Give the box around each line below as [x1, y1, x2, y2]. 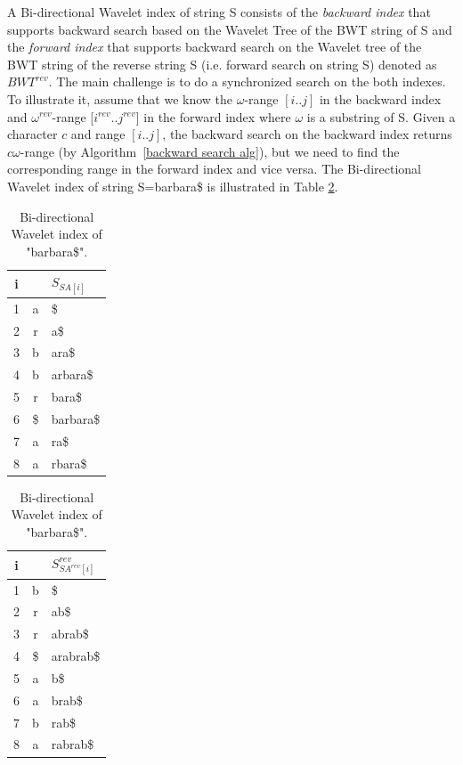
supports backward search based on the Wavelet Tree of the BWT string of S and [7, 20, 452, 38]
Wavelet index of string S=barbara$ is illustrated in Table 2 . [7, 176, 338, 195]
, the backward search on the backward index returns [162, 125, 452, 143]
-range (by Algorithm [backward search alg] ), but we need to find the [20, 142, 400, 160]
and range [70, 125, 126, 143]
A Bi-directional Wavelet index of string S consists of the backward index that [7, 3, 431, 20]
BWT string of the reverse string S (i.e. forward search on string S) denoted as [7, 54, 437, 73]
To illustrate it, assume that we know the [7, 89, 233, 108]
